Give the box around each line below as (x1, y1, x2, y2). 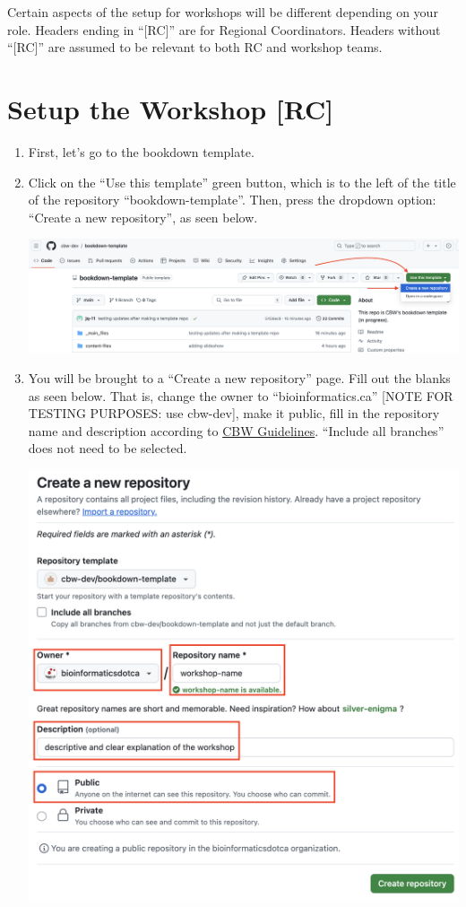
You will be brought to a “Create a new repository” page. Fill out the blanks (28, 368, 451, 387)
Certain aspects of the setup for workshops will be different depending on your (7, 3, 438, 21)
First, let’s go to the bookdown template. (28, 142, 255, 161)
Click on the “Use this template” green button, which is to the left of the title (28, 172, 456, 191)
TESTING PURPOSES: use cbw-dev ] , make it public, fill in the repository (28, 404, 440, 423)
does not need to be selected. (28, 439, 187, 458)
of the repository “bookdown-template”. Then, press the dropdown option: (28, 190, 436, 209)
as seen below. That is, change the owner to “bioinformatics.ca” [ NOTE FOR (28, 386, 453, 405)
